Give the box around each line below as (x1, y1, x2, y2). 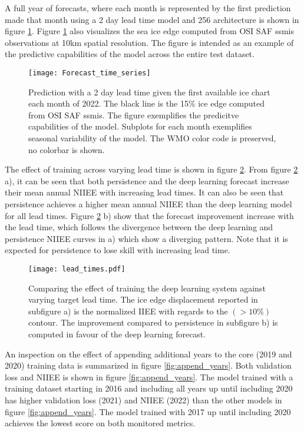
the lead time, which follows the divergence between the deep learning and (5, 221, 273, 233)
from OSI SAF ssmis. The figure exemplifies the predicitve (28, 108, 239, 121)
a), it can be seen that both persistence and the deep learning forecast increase (5, 174, 289, 187)
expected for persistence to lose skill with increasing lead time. (5, 244, 230, 256)
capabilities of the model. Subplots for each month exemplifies (28, 120, 252, 132)
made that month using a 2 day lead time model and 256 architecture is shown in (5, 13, 299, 25)
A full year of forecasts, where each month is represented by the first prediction (5, 2, 291, 14)
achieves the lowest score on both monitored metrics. (5, 417, 196, 429)
